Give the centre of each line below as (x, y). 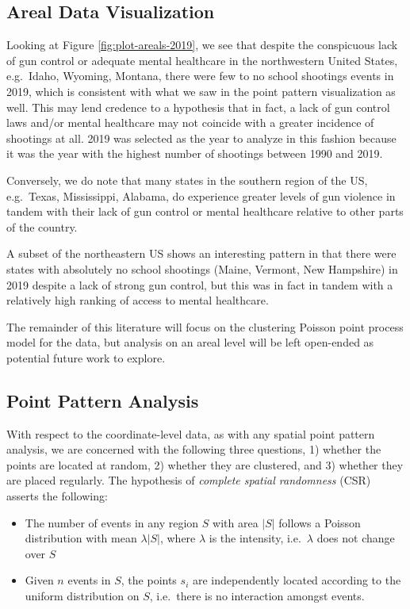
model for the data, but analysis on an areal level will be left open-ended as (190, 342)
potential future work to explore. (86, 357)
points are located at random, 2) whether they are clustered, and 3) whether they (205, 464)
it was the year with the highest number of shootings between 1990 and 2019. (195, 153)
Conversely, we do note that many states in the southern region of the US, (187, 180)
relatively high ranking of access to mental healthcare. (138, 300)
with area (236, 522)
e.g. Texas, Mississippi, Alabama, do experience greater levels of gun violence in (201, 195)
